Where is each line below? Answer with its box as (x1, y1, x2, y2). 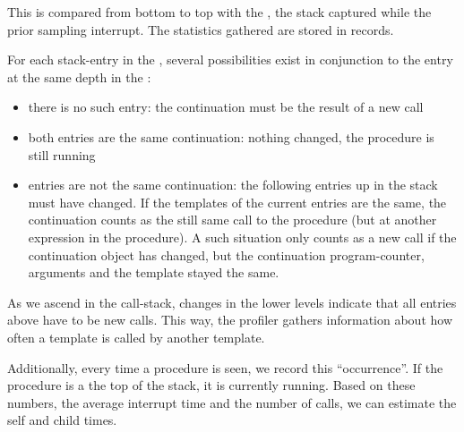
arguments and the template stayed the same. (28, 263, 279, 282)
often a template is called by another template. (7, 327, 265, 346)
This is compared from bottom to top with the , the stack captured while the (7, 3, 432, 21)
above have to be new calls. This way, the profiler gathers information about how (7, 310, 452, 329)
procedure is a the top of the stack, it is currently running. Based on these (7, 376, 416, 394)
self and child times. (7, 411, 117, 429)
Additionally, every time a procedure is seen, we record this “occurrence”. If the (7, 358, 443, 377)
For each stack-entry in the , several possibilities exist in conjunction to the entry (7, 50, 453, 69)
